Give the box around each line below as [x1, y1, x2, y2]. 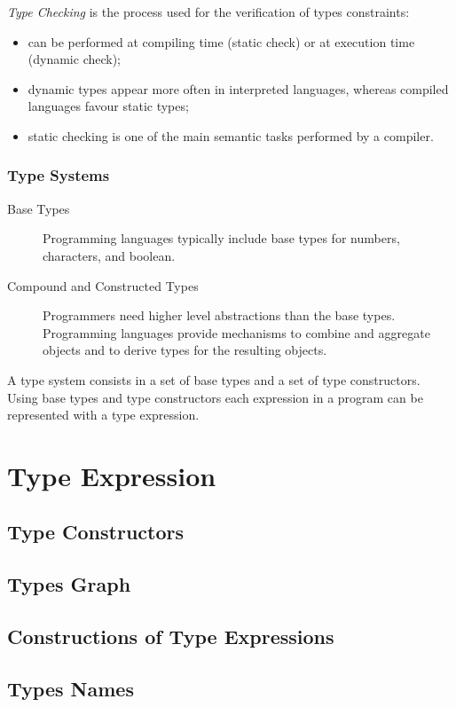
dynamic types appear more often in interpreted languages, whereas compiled [28, 79, 449, 98]
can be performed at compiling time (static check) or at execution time [28, 32, 415, 51]
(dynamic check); [28, 50, 122, 68]
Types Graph [7, 570, 131, 598]
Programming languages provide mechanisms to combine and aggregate [43, 323, 430, 342]
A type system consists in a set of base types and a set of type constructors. [7, 370, 421, 389]
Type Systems [7, 164, 110, 186]
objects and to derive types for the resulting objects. [43, 341, 327, 359]
